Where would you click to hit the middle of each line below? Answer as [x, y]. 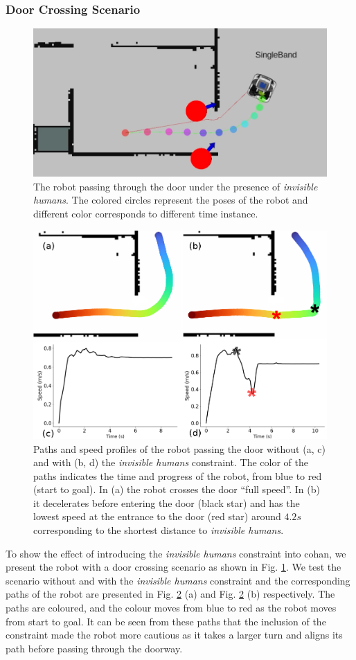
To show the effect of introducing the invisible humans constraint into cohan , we [176, 553]
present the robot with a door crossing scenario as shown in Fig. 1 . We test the [173, 567]
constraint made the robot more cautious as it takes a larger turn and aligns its [174, 635]
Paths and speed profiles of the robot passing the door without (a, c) [179, 448]
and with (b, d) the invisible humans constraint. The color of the [171, 462]
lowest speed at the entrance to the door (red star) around [157, 516]
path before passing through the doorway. [94, 648]
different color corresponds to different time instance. [146, 214]
